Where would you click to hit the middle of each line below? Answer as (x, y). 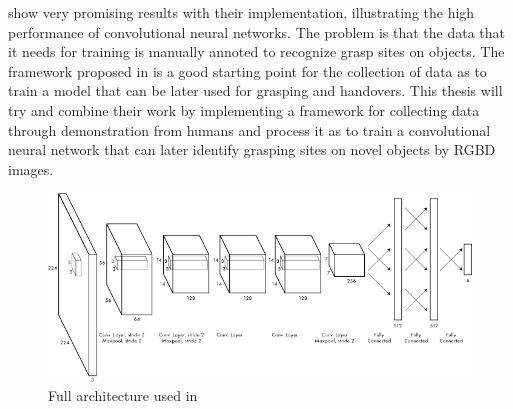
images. (31, 168)
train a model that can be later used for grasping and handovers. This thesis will (255, 90)
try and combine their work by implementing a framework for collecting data (244, 109)
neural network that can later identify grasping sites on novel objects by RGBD (252, 149)
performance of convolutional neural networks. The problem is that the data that (256, 31)
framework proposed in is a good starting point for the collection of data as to (247, 70)
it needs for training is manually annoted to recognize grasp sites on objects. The (256, 51)
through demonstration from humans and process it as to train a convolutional (249, 129)
